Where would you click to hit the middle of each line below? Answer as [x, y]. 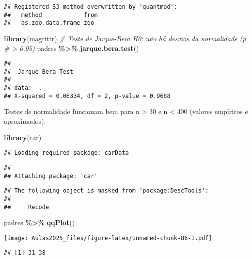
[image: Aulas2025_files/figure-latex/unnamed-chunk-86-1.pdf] [108, 238]
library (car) [23, 137]
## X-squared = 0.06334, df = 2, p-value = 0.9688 [87, 96]
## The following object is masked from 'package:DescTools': [106, 191]
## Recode [27, 207]
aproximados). [25, 121]
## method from [51, 15]
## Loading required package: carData [66, 153]
